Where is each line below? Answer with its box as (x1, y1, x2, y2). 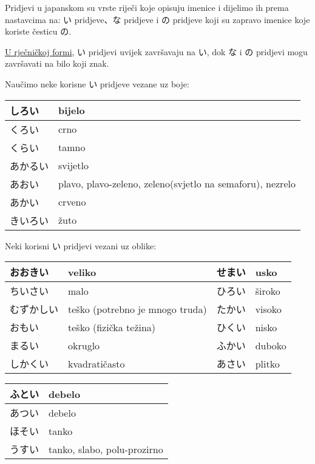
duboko (255, 338, 286, 352)
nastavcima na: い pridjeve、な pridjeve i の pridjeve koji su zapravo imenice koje (5, 13, 310, 25)
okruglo (68, 338, 100, 352)
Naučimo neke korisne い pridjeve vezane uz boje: (5, 77, 189, 90)
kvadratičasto (68, 356, 125, 371)
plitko (255, 356, 280, 371)
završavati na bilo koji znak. (5, 57, 109, 70)
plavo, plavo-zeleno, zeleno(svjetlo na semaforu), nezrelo (58, 177, 296, 191)
